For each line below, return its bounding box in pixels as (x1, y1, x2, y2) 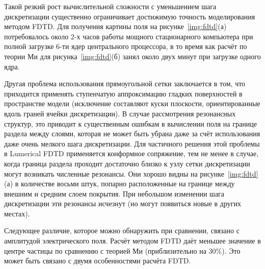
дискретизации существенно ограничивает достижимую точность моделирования (4, 11, 255, 21)
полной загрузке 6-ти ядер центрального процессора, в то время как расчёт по (4, 41, 247, 52)
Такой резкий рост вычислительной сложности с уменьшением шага (4, 1, 217, 11)
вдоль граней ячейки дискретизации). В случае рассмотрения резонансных (4, 108, 236, 118)
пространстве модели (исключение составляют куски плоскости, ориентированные (4, 98, 260, 109)
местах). (4, 208, 30, 218)
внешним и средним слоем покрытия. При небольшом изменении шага (4, 188, 225, 199)
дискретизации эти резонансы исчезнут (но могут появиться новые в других (4, 198, 241, 209)
